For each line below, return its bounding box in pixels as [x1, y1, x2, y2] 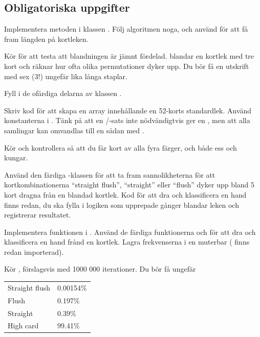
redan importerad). [4, 246, 64, 257]
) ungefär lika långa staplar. [40, 70, 127, 81]
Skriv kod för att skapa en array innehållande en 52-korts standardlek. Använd [4, 105, 252, 115]
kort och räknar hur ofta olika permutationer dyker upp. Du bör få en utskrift [4, 60, 249, 71]
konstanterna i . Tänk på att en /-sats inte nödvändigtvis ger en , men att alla [4, 115, 250, 126]
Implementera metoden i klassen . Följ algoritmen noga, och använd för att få [4, 23, 248, 34]
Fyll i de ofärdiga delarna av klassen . [4, 88, 122, 99]
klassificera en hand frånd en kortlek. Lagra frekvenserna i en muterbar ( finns [4, 236, 250, 247]
